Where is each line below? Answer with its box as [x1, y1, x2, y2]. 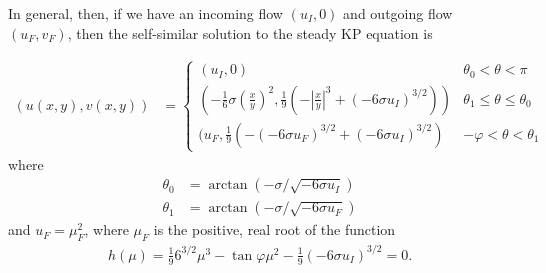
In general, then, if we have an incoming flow [8, 3, 283, 23]
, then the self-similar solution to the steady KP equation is [67, 22, 433, 43]
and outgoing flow [343, 3, 453, 23]
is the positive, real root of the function [153, 219, 396, 240]
